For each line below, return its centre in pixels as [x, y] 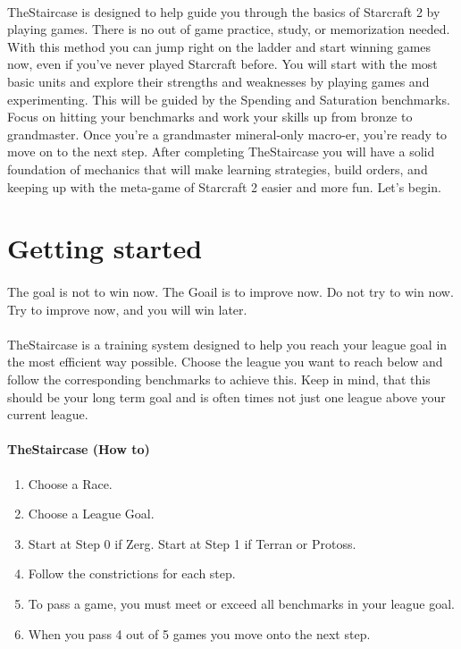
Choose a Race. [70, 483]
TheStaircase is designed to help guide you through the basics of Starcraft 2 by [224, 11]
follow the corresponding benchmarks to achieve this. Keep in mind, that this [219, 379]
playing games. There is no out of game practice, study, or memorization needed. [229, 29]
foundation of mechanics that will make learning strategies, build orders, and [218, 169]
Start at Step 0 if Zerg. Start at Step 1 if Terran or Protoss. [192, 543]
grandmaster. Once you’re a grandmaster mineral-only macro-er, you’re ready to [227, 134]
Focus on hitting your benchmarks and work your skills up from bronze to [210, 117]
